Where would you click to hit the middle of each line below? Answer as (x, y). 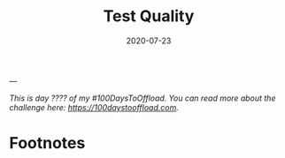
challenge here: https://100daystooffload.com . (94, 107)
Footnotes (47, 143)
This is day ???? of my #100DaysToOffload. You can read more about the (142, 98)
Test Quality (149, 16)
